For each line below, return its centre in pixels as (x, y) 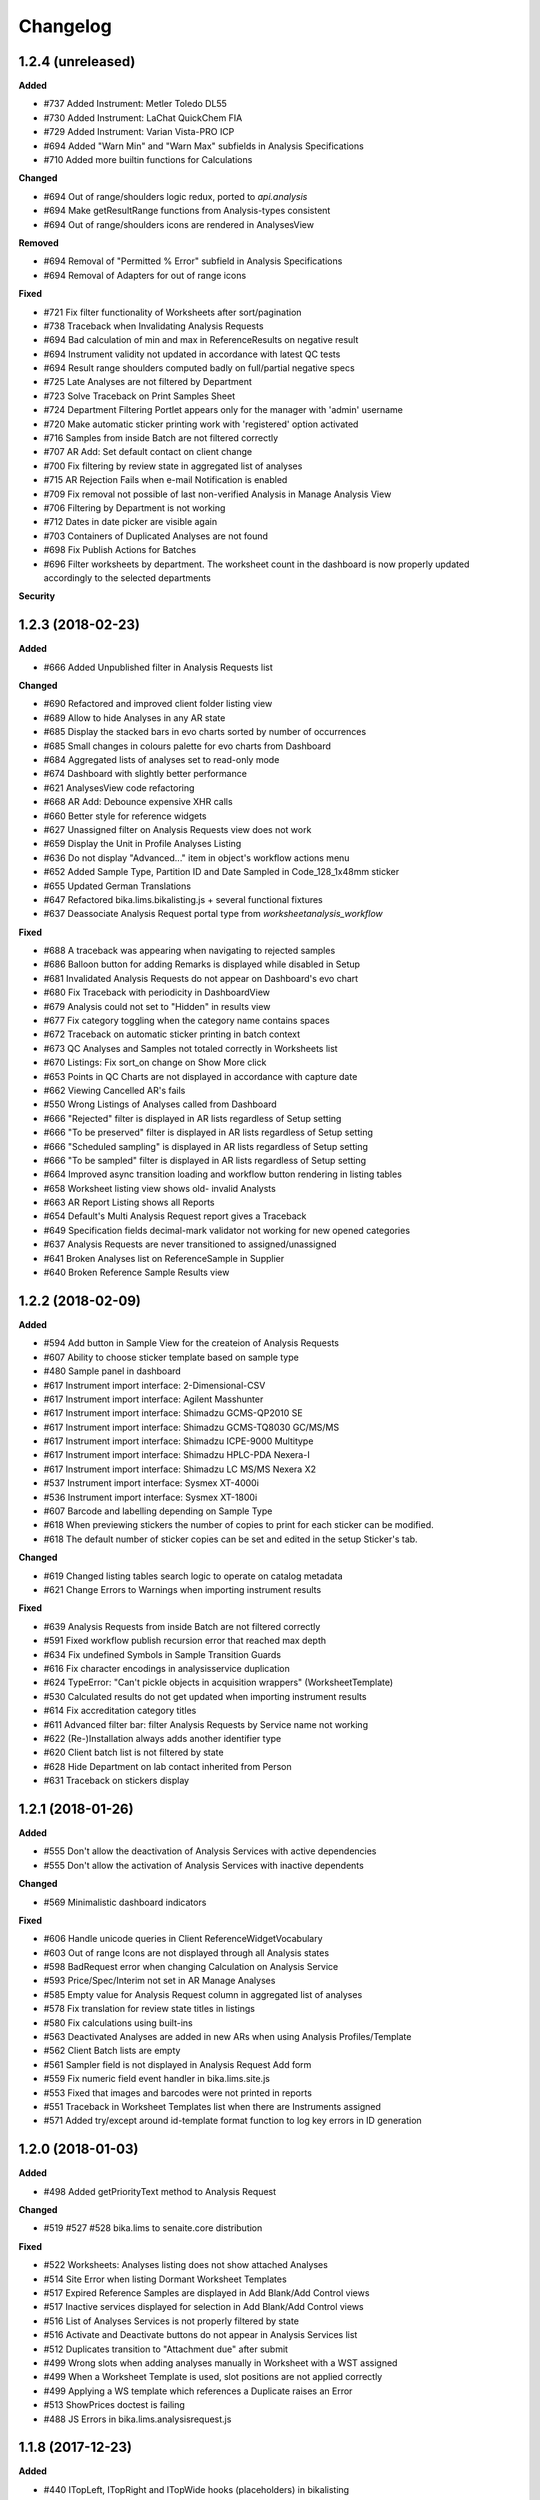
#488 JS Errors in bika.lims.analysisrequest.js (137, 2419)
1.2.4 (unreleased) (77, 61)
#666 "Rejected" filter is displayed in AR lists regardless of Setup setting (192, 1118)
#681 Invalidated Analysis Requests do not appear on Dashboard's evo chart (201, 978)
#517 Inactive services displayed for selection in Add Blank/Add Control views (203, 2307)
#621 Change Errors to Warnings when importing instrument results (182, 1589)
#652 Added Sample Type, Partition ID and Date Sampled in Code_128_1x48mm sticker (221, 872)
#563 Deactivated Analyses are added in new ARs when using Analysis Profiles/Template (227, 2037)
